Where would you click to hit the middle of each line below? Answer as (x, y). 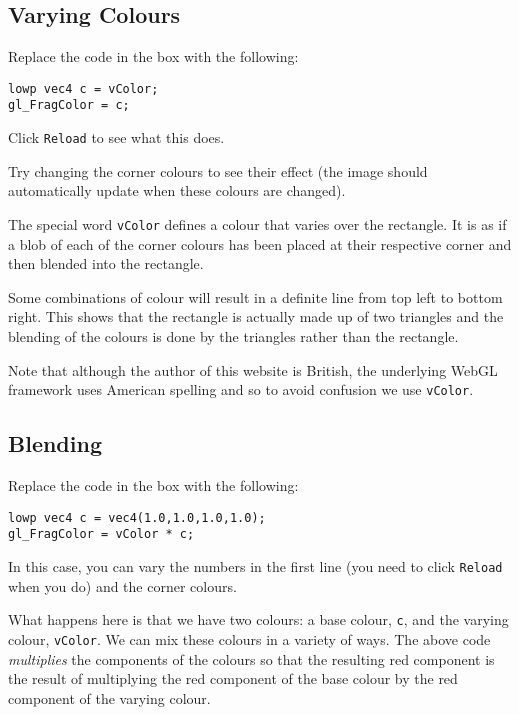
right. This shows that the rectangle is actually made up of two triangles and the (256, 316)
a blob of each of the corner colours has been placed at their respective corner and (260, 243)
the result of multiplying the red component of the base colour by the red (233, 678)
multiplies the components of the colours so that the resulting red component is (251, 658)
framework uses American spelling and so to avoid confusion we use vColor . (241, 389)
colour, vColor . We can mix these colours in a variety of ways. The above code (249, 638)
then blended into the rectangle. (106, 263)
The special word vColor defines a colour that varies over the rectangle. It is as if (257, 223)
